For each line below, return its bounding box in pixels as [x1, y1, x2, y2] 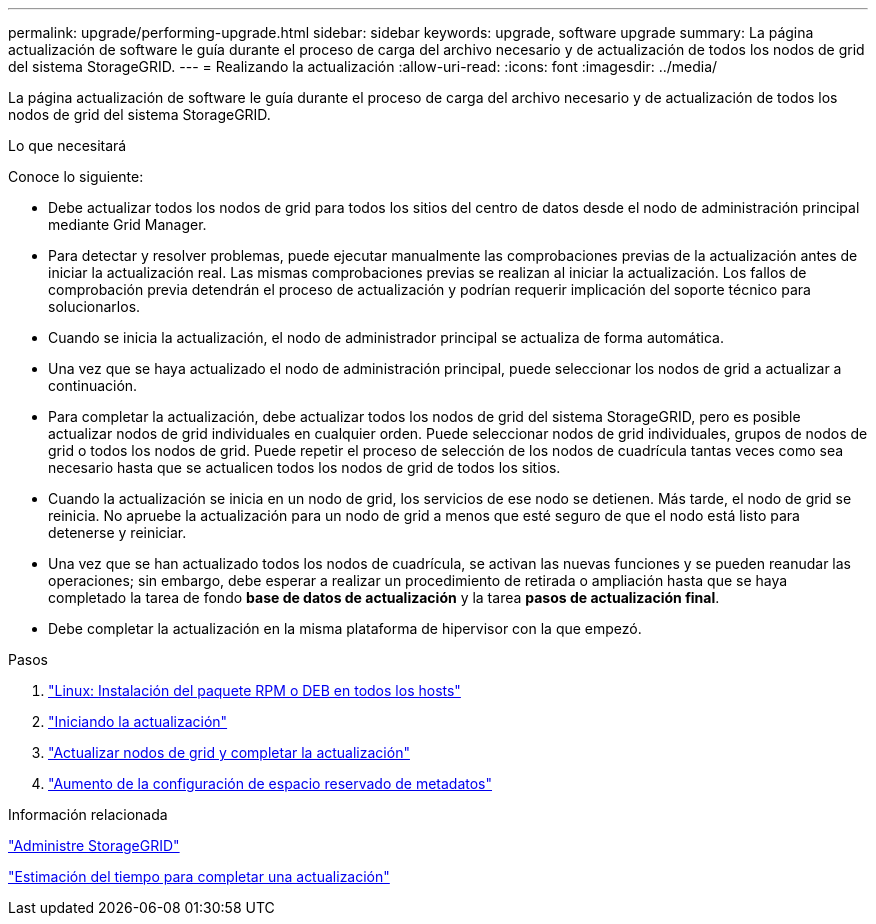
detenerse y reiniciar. [48, 524, 187, 541]
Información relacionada [8, 806, 168, 823]
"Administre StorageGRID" [8, 837, 180, 854]
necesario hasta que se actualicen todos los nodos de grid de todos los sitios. [48, 459, 561, 476]
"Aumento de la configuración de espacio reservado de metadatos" [48, 775, 493, 792]
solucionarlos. [48, 298, 141, 315]
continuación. [48, 377, 138, 394]
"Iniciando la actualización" [48, 713, 228, 730]
